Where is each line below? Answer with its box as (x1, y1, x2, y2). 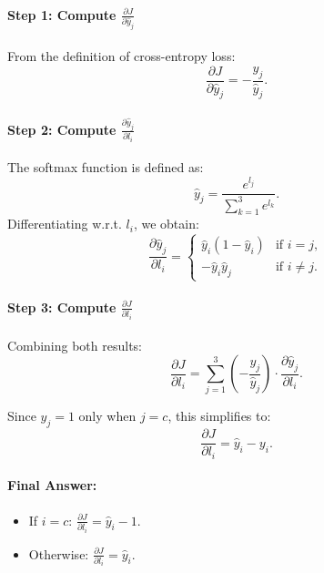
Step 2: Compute (7, 119, 116, 138)
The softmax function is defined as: (7, 158, 204, 177)
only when (78, 406, 137, 425)
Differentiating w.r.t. (7, 214, 122, 233)
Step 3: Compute (7, 297, 116, 316)
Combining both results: (7, 335, 142, 354)
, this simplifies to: (167, 406, 271, 425)
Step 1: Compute (7, 5, 116, 24)
